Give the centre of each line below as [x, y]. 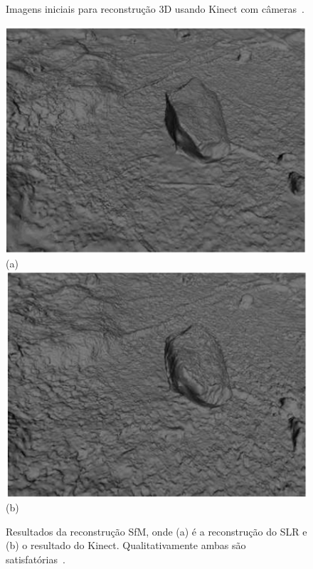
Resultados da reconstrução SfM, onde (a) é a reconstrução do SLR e [156, 531]
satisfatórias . [36, 559]
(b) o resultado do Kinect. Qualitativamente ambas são [126, 545]
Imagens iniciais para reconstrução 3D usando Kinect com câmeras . [155, 9]
